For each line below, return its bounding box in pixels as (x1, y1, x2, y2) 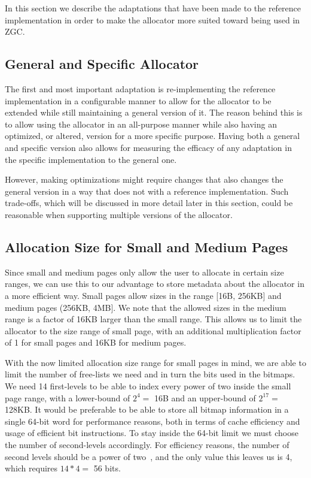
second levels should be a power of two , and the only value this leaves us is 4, (5, 450, 292, 462)
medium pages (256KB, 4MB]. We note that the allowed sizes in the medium (5, 301, 286, 313)
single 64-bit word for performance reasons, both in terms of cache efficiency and (5, 415, 300, 427)
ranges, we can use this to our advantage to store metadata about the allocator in (5, 277, 304, 290)
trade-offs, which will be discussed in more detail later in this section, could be (5, 196, 293, 209)
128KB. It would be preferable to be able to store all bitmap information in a (5, 403, 289, 416)
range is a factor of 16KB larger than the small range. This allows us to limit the (5, 313, 302, 325)
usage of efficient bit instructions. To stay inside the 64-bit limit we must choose (5, 426, 298, 439)
